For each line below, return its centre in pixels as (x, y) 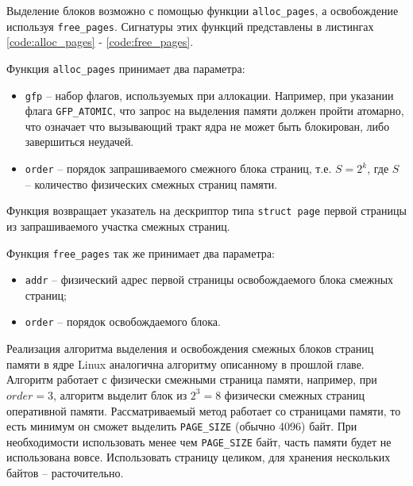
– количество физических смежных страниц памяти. (151, 184)
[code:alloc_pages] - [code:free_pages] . (100, 42)
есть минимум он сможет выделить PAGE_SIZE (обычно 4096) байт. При (182, 426)
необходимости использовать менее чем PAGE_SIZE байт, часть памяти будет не (199, 441)
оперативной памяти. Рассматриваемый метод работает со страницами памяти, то (204, 410)
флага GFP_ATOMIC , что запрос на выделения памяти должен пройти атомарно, (214, 111)
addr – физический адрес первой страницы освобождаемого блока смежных (209, 279)
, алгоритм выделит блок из (120, 394)
